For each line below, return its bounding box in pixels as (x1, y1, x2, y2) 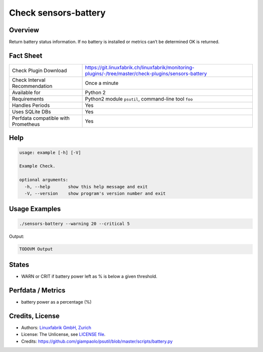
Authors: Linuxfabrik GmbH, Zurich (21, 325, 92, 331)
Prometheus (12, 121, 40, 127)
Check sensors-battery (9, 7, 106, 18)
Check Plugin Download (12, 67, 67, 74)
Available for (12, 89, 41, 96)
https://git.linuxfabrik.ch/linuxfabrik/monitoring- (85, 64, 195, 71)
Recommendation (12, 83, 53, 89)
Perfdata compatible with (12, 115, 70, 122)
